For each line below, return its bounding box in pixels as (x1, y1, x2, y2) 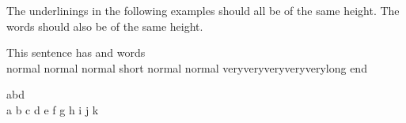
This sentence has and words (6, 44, 146, 61)
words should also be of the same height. (6, 17, 203, 34)
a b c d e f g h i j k (6, 101, 99, 117)
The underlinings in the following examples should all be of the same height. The (6, 2, 400, 18)
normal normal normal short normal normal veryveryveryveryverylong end (6, 59, 367, 76)
